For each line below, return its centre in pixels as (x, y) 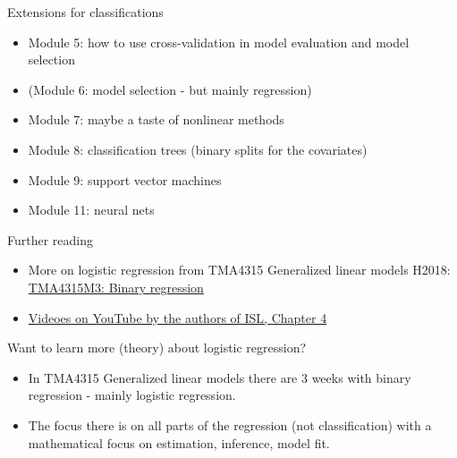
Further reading (51, 239)
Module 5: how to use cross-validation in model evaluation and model (219, 42)
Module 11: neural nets (91, 210)
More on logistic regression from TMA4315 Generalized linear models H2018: (239, 270)
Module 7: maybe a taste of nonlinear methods (156, 119)
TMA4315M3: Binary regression (116, 287)
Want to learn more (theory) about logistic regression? (157, 348)
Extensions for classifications (85, 12)
